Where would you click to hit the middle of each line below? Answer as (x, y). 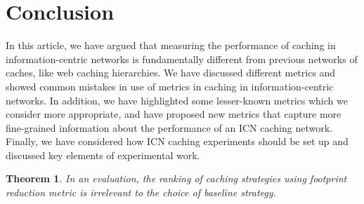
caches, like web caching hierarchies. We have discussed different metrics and (171, 73)
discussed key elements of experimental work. (103, 155)
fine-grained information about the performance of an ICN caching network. (169, 127)
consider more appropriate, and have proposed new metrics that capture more (174, 114)
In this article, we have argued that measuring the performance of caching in (171, 45)
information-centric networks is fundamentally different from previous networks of (182, 59)
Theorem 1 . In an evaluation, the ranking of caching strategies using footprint (176, 178)
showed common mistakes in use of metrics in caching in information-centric (170, 86)
